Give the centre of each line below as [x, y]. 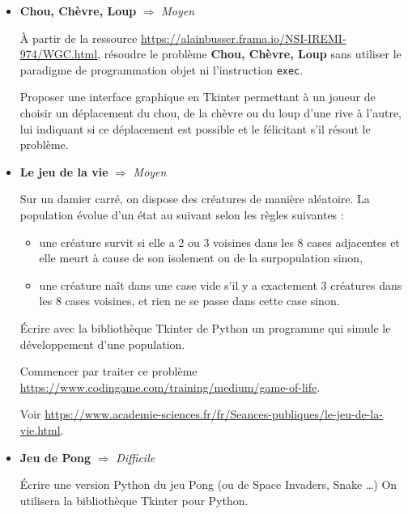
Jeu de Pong [55, 457]
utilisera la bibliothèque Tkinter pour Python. [134, 500]
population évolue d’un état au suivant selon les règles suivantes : [182, 215]
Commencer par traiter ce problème [108, 371]
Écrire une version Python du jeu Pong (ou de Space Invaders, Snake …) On [208, 484]
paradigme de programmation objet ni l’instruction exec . [161, 69]
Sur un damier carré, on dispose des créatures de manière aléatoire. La [195, 199]
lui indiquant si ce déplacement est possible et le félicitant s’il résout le [195, 128]
